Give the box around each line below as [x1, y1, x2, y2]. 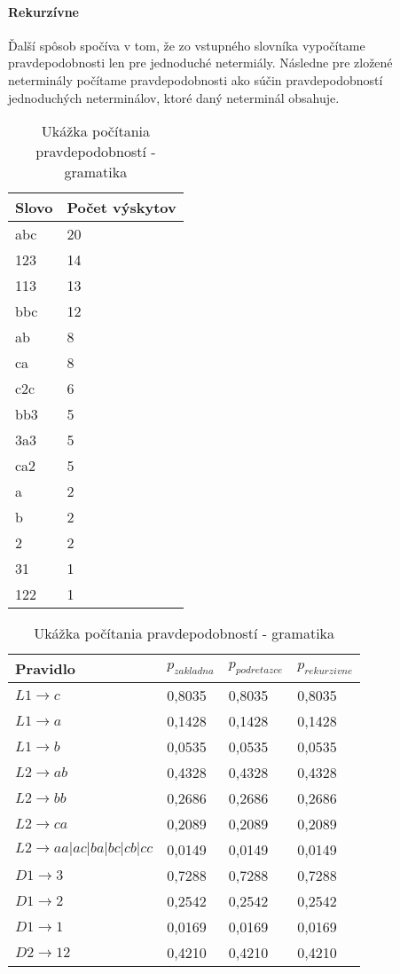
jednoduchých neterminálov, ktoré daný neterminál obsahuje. [8, 88, 340, 106]
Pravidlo [15, 658, 75, 679]
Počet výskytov [67, 197, 176, 218]
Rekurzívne [8, 2, 79, 20]
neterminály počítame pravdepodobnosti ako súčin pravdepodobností [8, 70, 383, 89]
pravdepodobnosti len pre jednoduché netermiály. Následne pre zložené [8, 53, 393, 72]
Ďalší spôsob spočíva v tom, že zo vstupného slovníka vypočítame [8, 35, 365, 54]
